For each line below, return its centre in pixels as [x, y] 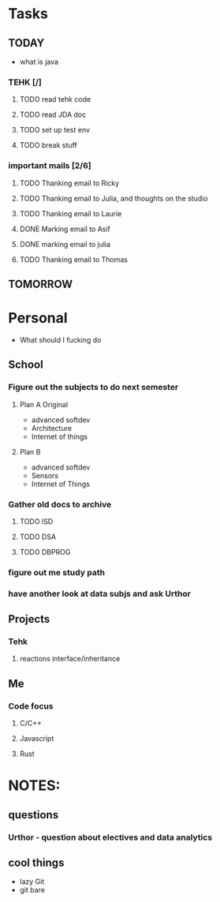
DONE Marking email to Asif [65, 229]
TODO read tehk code [55, 99]
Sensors [45, 475]
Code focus [31, 706]
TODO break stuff [48, 145]
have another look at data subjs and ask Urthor [100, 593]
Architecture [52, 428]
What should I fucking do [60, 339]
